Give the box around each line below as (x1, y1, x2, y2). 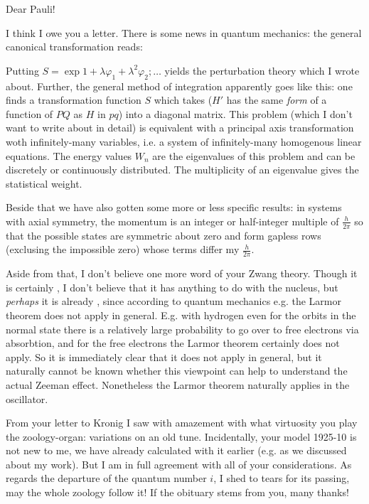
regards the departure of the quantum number (6, 471, 207, 486)
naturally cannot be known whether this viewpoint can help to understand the (6, 363, 348, 378)
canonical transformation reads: (6, 39, 143, 54)
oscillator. (6, 391, 48, 406)
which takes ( (154, 92, 213, 107)
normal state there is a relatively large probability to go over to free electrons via (6, 321, 359, 336)
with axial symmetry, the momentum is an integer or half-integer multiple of (6, 213, 339, 228)
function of (6, 106, 53, 121)
